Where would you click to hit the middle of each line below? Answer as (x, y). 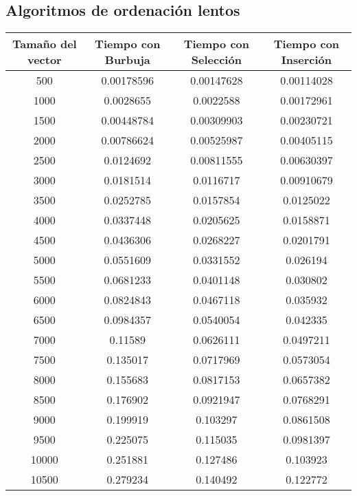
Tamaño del (44, 44)
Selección (216, 60)
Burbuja (127, 60)
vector (44, 60)
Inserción (307, 60)
